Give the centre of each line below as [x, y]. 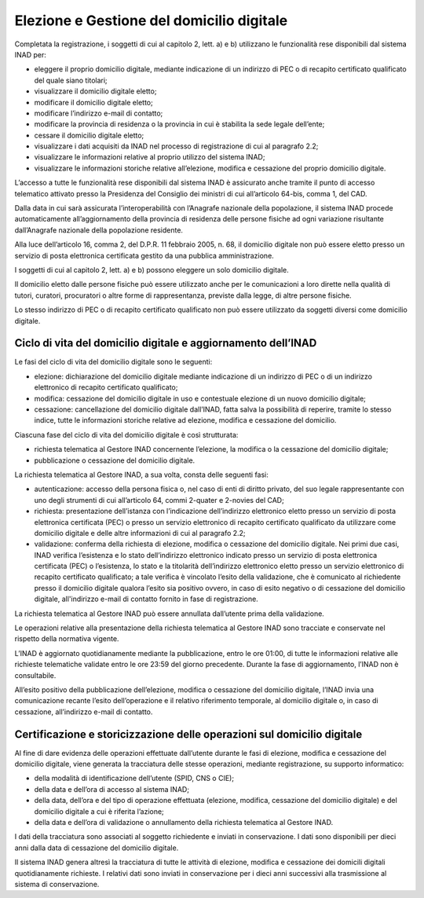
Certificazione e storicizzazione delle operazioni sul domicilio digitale [188, 734]
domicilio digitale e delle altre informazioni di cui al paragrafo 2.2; [140, 533]
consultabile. [35, 675]
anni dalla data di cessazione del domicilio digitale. [97, 848]
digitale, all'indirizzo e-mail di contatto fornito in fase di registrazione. [146, 599]
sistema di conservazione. [57, 884]
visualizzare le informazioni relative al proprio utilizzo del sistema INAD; [150, 157]
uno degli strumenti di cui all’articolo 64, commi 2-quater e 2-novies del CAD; [159, 500]
